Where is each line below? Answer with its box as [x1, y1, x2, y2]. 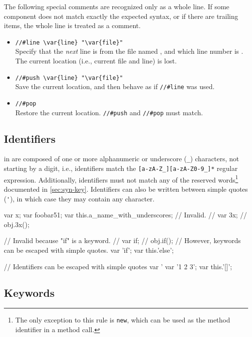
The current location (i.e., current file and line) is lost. [15, 56, 177, 66]
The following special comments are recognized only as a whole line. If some [4, 1, 230, 11]
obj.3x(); [4, 219, 30, 229]
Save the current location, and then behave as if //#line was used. [15, 81, 215, 92]
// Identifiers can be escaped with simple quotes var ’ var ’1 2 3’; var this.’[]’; [4, 261, 232, 271]
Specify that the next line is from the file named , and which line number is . [15, 46, 243, 56]
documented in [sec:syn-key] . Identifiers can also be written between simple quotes [4, 184, 248, 194]
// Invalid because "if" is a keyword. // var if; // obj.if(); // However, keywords [4, 235, 241, 245]
